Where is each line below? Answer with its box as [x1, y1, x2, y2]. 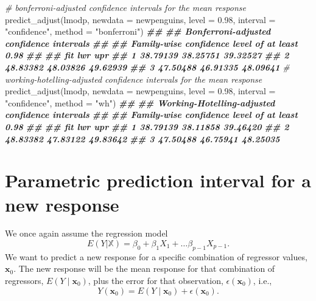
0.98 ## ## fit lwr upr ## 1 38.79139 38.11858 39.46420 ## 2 [5, 120, 289, 133]
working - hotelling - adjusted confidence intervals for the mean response [5, 72, 262, 85]
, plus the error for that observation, [88, 274, 223, 287]
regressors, [5, 274, 44, 287]
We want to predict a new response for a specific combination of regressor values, [5, 250, 307, 263]
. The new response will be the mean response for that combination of [13, 262, 275, 275]
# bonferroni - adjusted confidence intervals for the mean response [5, 1, 246, 13]
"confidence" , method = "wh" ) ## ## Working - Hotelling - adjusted [5, 96, 275, 109]
